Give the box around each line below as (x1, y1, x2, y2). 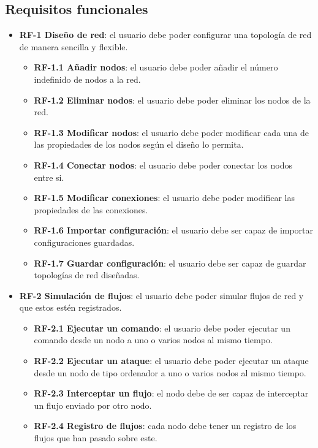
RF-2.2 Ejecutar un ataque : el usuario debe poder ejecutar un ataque (34, 354, 309, 367)
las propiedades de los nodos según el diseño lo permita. (34, 138, 244, 151)
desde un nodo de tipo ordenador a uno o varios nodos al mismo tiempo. (34, 366, 306, 379)
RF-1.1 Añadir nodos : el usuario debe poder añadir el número (34, 61, 278, 74)
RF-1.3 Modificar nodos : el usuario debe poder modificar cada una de (34, 126, 309, 139)
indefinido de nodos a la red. (34, 72, 141, 85)
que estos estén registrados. (19, 301, 122, 314)
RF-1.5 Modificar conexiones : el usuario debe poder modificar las (34, 191, 295, 204)
